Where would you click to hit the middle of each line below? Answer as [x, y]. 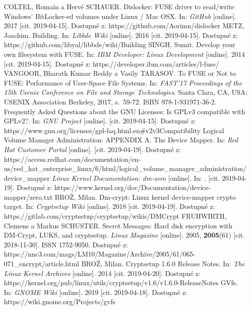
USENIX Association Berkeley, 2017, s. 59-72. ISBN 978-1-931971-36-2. [110, 101]
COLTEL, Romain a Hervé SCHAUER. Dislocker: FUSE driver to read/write [119, 6]
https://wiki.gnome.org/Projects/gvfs [60, 301]
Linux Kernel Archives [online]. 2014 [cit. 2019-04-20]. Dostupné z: [102, 273]
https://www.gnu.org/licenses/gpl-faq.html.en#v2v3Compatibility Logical [114, 130]
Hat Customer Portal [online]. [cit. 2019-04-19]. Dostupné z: [93, 149]
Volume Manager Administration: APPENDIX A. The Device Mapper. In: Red [121, 140]
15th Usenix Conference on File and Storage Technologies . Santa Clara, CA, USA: [126, 92]
